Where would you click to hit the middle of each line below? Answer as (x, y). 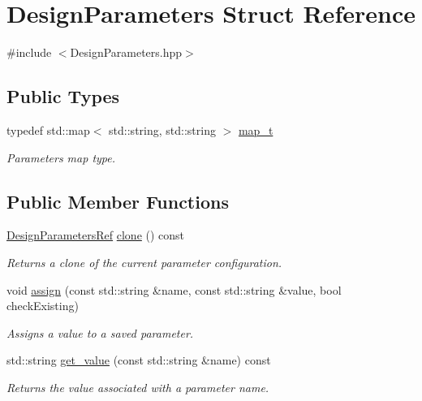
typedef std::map (48, 129)
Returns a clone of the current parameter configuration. (144, 262)
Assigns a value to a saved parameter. (100, 332)
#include (29, 52)
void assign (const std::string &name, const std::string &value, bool (174, 289)
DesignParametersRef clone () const (96, 235)
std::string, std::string (162, 129)
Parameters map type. (61, 157)
